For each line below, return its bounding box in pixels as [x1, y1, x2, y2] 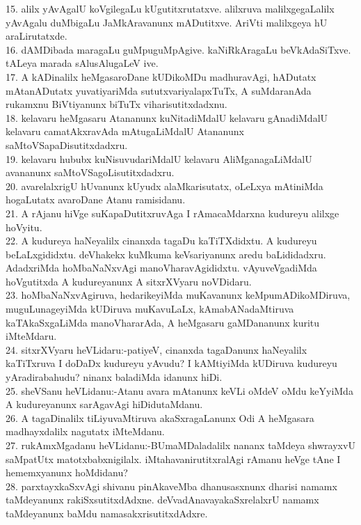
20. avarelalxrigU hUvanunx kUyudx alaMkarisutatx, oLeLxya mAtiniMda [6, 178, 323, 193]
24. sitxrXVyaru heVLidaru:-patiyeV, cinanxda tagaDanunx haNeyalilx [6, 342, 307, 356]
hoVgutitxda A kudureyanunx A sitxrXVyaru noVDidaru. [6, 274, 252, 288]
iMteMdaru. [6, 329, 57, 343]
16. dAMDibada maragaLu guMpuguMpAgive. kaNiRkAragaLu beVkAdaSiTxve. [6, 42, 351, 56]
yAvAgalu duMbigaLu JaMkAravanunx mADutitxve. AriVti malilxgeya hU [6, 15, 328, 29]
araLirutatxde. [6, 29, 67, 43]
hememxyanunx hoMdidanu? [6, 465, 128, 480]
